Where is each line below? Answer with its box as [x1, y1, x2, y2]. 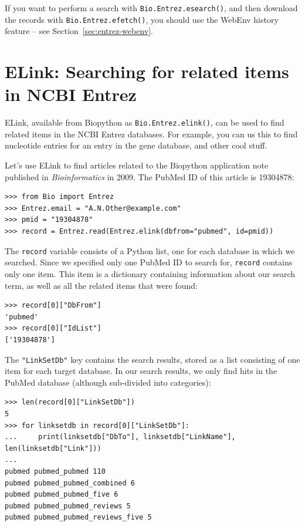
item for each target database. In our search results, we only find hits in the [5, 365, 277, 377]
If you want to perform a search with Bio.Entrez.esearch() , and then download [5, 2, 298, 14]
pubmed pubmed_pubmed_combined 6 [5, 478, 135, 487]
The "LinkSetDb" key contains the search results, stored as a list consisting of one [5, 353, 300, 365]
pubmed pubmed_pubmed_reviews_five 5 [5, 513, 152, 522]
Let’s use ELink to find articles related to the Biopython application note [5, 159, 269, 171]
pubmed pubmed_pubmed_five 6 [5, 490, 118, 499]
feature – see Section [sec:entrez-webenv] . [5, 25, 153, 37]
